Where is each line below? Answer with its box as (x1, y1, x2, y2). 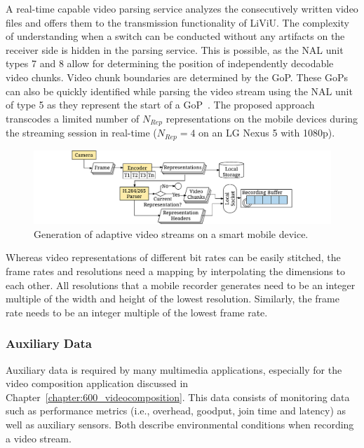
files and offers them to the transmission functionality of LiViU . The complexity (6, 15, 349, 29)
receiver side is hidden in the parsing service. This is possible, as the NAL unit (6, 42, 344, 57)
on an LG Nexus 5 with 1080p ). (198, 125, 335, 140)
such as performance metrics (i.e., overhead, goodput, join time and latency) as (6, 403, 346, 418)
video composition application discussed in (6, 376, 189, 391)
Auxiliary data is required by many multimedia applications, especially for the (6, 362, 342, 377)
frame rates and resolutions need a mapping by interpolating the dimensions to (6, 264, 345, 279)
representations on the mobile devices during (166, 111, 358, 125)
